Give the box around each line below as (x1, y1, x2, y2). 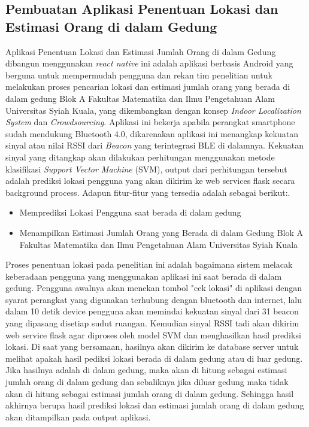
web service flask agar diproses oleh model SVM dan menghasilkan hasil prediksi (5, 328, 301, 341)
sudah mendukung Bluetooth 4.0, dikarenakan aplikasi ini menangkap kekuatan (5, 127, 298, 140)
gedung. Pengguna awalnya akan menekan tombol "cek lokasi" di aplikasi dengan (5, 281, 302, 294)
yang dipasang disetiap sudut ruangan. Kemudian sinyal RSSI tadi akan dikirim (5, 317, 299, 329)
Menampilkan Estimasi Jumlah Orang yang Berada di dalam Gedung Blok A (19, 226, 304, 238)
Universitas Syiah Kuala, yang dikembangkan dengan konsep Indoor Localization (5, 104, 301, 116)
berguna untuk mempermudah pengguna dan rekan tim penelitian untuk (5, 68, 272, 81)
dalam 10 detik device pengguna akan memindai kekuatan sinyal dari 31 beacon (5, 305, 299, 317)
